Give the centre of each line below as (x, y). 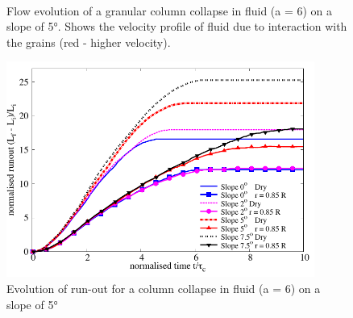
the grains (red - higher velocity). (89, 42)
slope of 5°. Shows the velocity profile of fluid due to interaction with (177, 26)
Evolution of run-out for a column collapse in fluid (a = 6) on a (164, 289)
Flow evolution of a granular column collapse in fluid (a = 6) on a (170, 10)
